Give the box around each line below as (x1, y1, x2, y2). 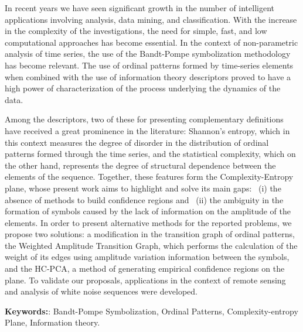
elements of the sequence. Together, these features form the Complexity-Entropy (5, 170, 294, 183)
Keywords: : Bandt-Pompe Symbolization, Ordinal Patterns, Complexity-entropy (5, 304, 298, 317)
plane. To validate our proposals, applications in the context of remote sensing (5, 273, 286, 286)
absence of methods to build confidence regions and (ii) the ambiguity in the (5, 193, 284, 206)
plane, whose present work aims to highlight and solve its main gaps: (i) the (5, 182, 281, 194)
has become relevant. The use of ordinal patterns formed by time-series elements (5, 59, 294, 71)
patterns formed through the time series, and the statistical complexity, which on (5, 148, 296, 160)
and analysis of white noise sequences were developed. (5, 285, 198, 297)
